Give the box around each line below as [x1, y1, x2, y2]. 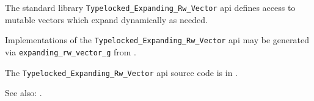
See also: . [5, 86, 42, 99]
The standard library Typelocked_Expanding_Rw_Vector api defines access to [5, 1, 296, 13]
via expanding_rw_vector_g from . [5, 45, 136, 58]
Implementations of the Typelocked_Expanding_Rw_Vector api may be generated [5, 33, 309, 46]
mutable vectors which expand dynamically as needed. [5, 13, 208, 26]
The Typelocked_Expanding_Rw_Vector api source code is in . [5, 66, 238, 78]
